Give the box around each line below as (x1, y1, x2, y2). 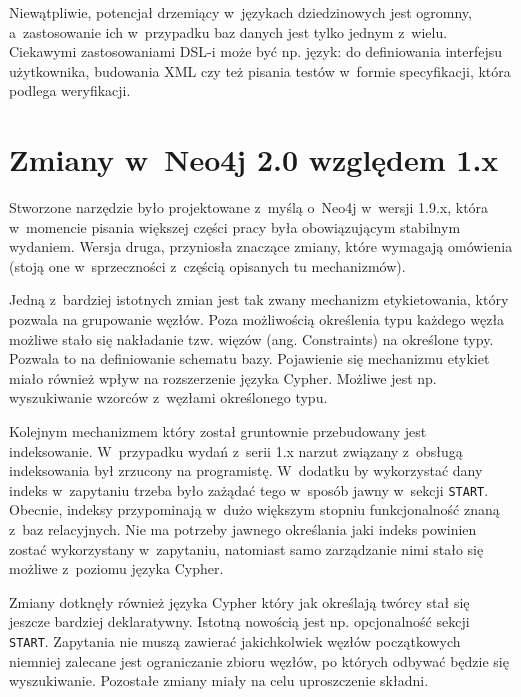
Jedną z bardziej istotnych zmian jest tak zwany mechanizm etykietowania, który (9, 289, 509, 310)
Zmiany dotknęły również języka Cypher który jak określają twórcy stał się (9, 591, 470, 612)
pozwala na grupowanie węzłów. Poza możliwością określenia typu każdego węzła (9, 309, 505, 330)
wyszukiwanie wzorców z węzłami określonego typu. (9, 387, 328, 408)
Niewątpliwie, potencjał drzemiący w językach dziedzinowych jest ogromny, (9, 2, 472, 22)
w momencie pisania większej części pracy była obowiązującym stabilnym (9, 216, 461, 237)
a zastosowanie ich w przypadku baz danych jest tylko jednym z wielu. (9, 21, 448, 42)
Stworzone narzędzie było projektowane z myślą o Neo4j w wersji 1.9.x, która (9, 197, 489, 218)
